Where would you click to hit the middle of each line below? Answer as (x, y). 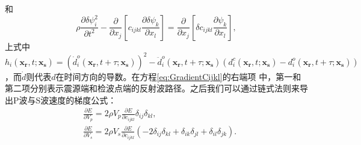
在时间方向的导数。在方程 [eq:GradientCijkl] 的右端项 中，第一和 (178, 76)
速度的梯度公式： (83, 100)
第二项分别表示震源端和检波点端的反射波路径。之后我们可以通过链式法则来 (152, 88)
